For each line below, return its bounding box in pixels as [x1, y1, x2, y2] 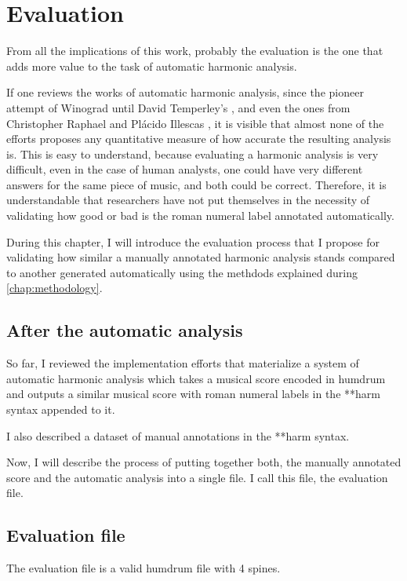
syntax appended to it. [6, 401, 115, 418]
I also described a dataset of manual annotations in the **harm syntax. [6, 427, 350, 444]
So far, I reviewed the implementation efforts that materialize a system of [6, 355, 359, 371]
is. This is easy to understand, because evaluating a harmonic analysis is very [6, 145, 379, 162]
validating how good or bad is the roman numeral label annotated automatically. [6, 207, 394, 224]
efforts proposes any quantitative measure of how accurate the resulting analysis [6, 130, 391, 147]
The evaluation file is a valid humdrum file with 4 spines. [6, 560, 281, 576]
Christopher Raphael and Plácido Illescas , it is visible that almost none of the [6, 115, 384, 131]
